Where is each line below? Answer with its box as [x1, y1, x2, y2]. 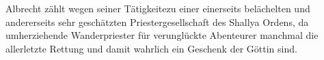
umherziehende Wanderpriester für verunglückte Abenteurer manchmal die [5, 28, 319, 42]
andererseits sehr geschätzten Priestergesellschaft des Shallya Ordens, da [5, 14, 309, 29]
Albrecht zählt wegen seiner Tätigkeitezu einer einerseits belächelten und [5, 1, 310, 15]
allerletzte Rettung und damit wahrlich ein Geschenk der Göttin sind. [5, 41, 297, 55]
